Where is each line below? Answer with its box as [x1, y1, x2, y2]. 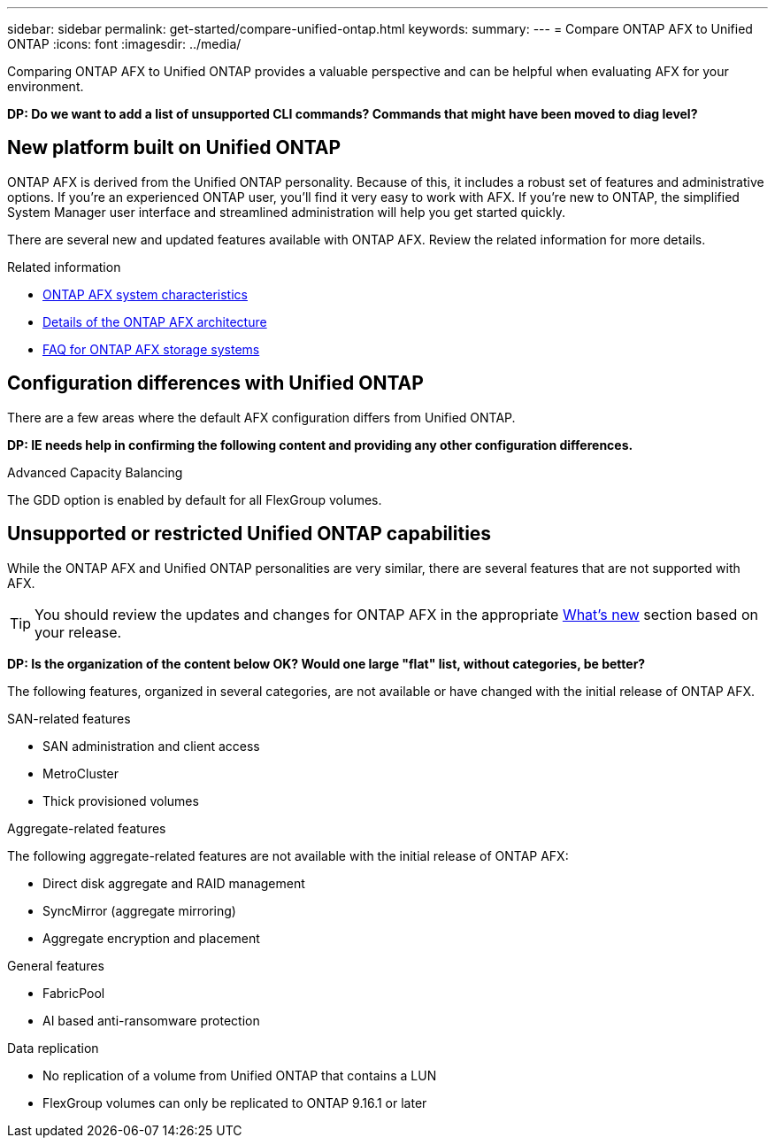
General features [7, 957, 104, 973]
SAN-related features [7, 710, 131, 726]
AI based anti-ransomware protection [42, 1012, 260, 1028]
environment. [7, 79, 84, 94]
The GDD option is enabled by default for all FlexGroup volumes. [7, 491, 382, 507]
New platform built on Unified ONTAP [7, 136, 341, 159]
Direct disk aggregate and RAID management [42, 875, 305, 891]
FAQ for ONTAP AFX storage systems [42, 341, 260, 357]
